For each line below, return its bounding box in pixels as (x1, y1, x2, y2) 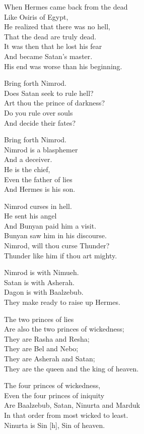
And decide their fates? (4, 117, 76, 128)
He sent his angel (4, 210, 57, 221)
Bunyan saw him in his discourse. (4, 230, 107, 241)
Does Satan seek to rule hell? (4, 87, 94, 98)
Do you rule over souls (4, 107, 73, 118)
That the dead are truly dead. (4, 31, 97, 41)
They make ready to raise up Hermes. (4, 297, 120, 307)
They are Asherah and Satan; (4, 353, 95, 363)
